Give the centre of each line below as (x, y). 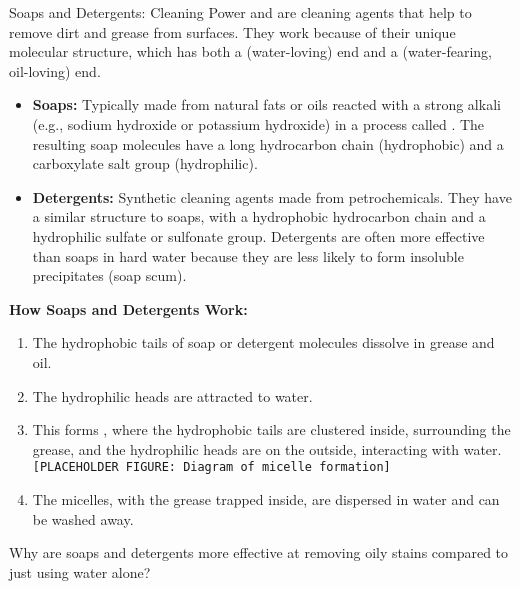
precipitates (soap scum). (109, 275)
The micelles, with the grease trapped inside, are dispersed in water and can (266, 498)
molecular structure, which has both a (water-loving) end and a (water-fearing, (251, 51)
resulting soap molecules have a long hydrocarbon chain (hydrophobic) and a (268, 143)
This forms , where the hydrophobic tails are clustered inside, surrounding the (271, 429)
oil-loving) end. (55, 70)
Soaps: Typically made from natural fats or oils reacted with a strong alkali (266, 104)
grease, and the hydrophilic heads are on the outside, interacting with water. (267, 448)
